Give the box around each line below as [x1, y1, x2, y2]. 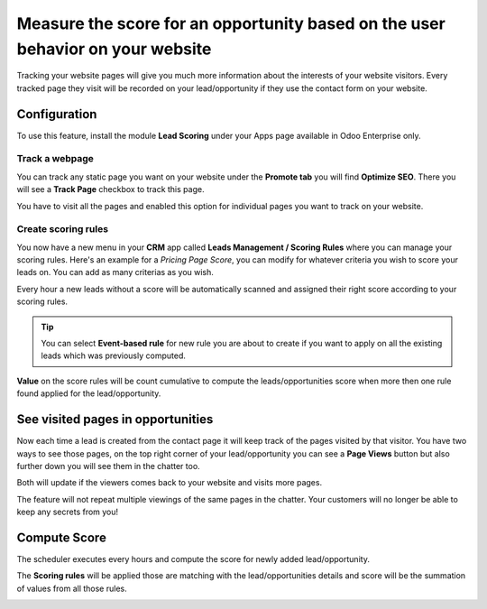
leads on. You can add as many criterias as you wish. [16, 267, 214, 278]
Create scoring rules [16, 223, 108, 235]
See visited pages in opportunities [16, 411, 214, 428]
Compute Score [16, 530, 107, 545]
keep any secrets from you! [16, 506, 119, 518]
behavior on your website [16, 39, 212, 59]
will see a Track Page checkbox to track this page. [16, 184, 205, 195]
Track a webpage [16, 152, 95, 165]
